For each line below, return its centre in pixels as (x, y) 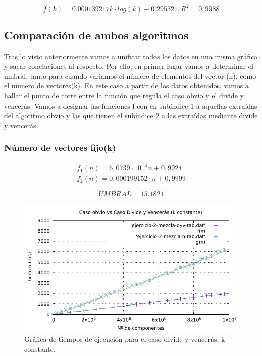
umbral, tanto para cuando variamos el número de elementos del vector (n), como (130, 75)
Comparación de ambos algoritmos (96, 35)
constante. (40, 349)
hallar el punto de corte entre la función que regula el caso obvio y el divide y (124, 96)
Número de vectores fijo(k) (60, 148)
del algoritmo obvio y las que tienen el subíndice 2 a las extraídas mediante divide (131, 115)
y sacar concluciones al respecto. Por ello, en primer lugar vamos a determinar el (129, 66)
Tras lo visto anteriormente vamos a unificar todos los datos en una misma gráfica (131, 56)
